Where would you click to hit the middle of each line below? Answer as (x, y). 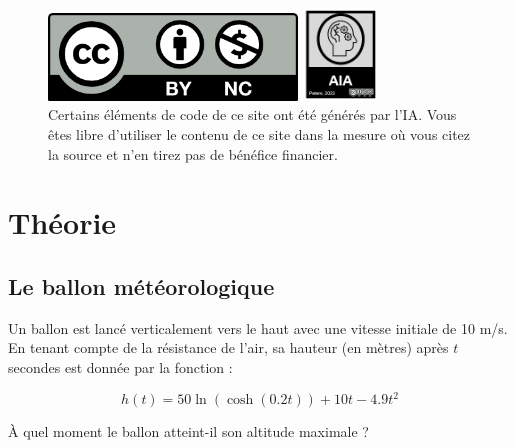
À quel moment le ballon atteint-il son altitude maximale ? (188, 431)
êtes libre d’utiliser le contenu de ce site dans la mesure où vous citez (259, 134)
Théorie (62, 222)
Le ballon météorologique (141, 285)
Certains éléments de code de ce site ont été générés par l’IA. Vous (252, 114)
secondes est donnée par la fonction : (120, 366)
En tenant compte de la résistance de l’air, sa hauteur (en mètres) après (228, 347)
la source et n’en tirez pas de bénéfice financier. (193, 153)
